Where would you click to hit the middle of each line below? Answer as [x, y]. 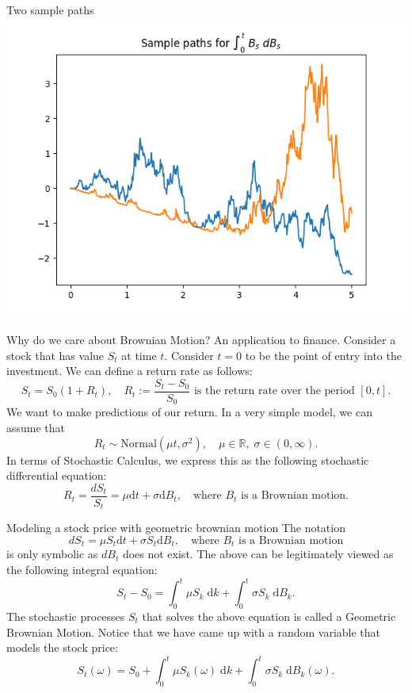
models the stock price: [62, 647]
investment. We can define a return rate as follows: [130, 371]
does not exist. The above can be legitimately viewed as [258, 554]
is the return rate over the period [274, 391]
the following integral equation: [82, 570]
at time [139, 355]
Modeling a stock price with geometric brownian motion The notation [176, 528]
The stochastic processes [66, 616]
